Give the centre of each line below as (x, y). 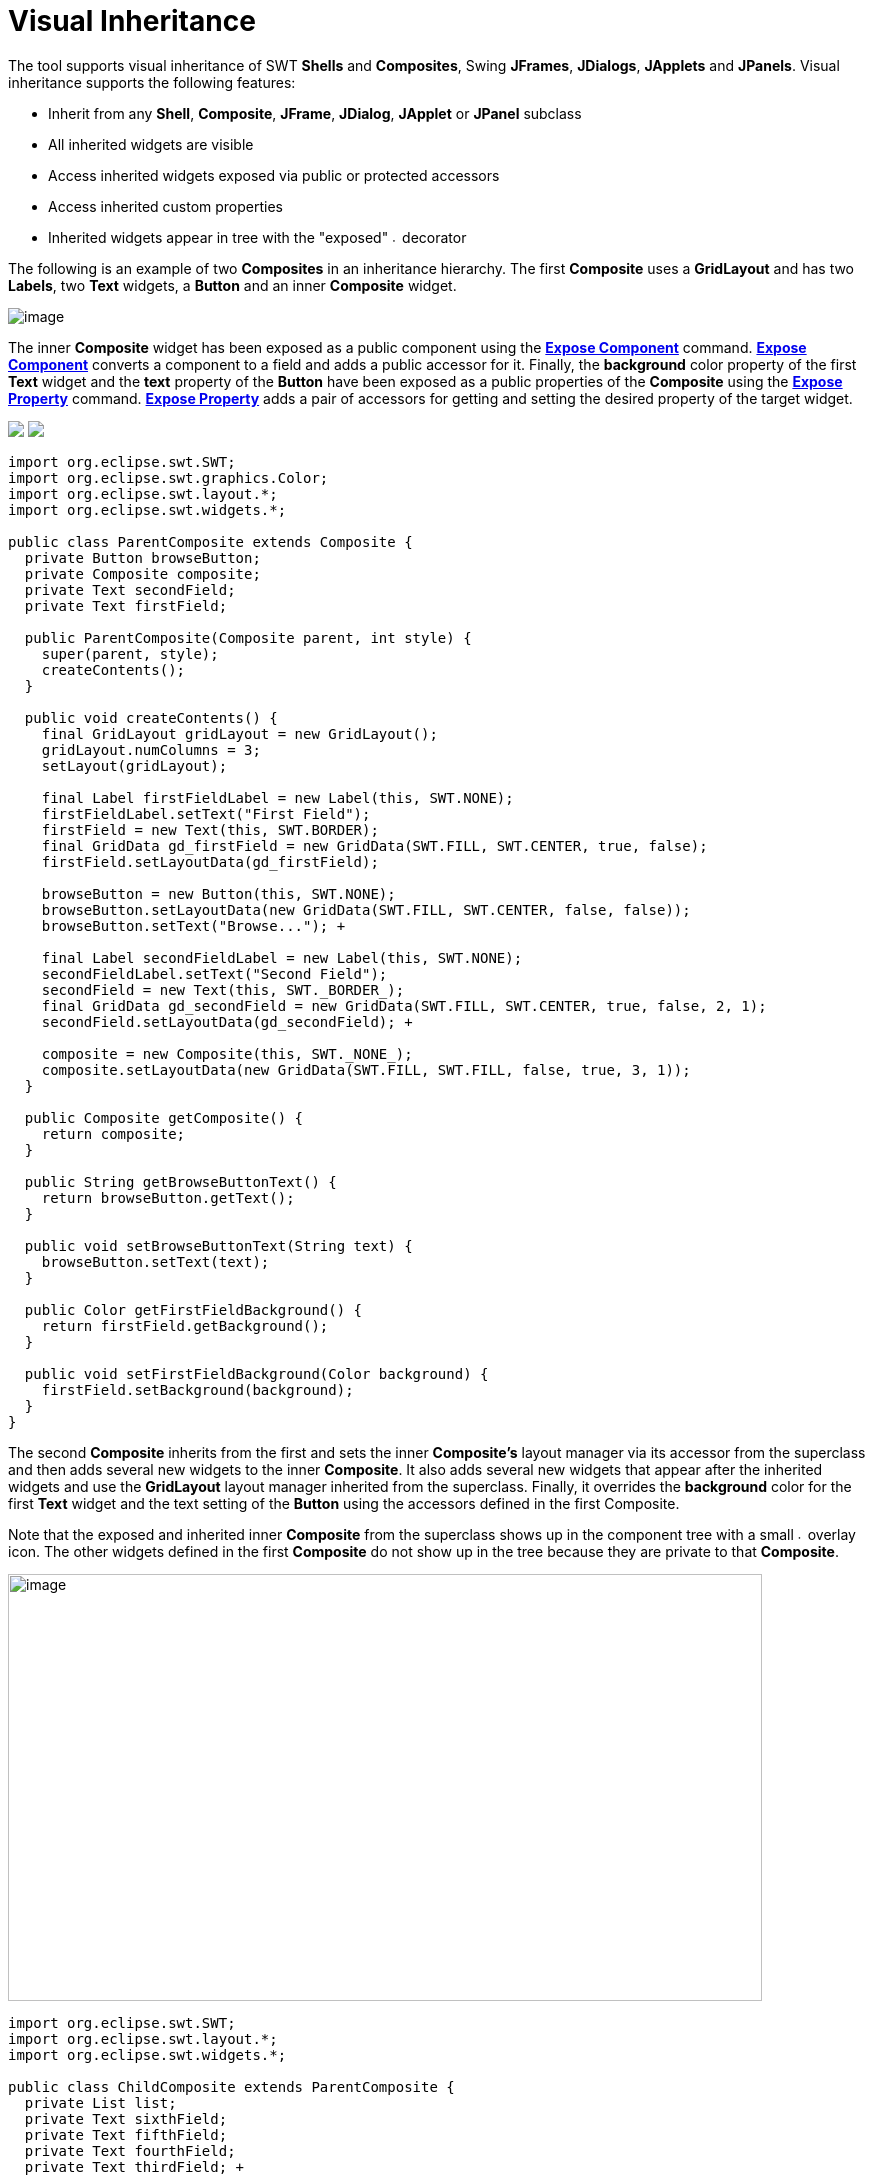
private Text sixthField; (126, 2118)
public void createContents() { (151, 717)
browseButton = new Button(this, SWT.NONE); (218, 893)
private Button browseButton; (142, 557)
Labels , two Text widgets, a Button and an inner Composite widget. (232, 285)
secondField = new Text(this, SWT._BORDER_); (223, 989)
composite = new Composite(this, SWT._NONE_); (227, 1053)
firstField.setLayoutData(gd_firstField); (210, 861)
